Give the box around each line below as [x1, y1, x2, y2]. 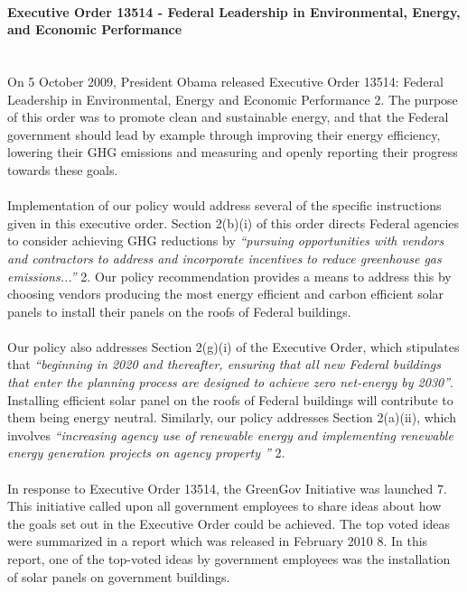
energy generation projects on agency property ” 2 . [7, 443, 285, 462]
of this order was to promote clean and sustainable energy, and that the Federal [7, 107, 449, 126]
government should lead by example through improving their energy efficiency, [7, 125, 441, 143]
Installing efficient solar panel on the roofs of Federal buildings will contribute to [7, 390, 453, 409]
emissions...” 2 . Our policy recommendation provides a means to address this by [7, 266, 452, 285]
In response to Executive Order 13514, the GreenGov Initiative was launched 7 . [7, 478, 447, 497]
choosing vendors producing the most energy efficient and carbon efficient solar [7, 284, 444, 303]
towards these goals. [7, 160, 118, 179]
